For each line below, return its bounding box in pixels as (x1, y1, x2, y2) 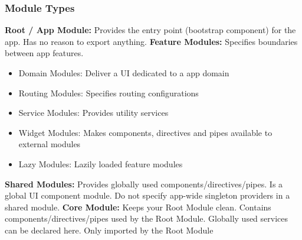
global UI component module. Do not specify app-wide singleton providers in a (5, 189, 290, 202)
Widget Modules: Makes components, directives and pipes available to (18, 126, 273, 138)
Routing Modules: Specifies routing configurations (18, 86, 199, 99)
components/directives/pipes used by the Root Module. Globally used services (5, 212, 288, 225)
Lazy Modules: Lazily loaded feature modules (18, 157, 183, 170)
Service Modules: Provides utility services (18, 106, 169, 119)
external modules (18, 138, 81, 150)
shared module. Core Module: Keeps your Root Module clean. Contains (5, 200, 271, 213)
